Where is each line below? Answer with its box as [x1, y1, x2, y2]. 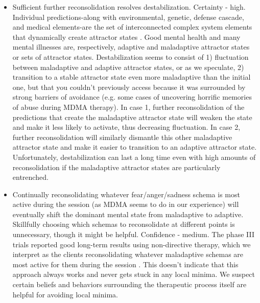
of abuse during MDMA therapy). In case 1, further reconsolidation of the [12, 101, 245, 112]
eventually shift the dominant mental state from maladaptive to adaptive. [12, 208, 244, 219]
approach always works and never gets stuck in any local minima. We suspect [12, 269, 255, 279]
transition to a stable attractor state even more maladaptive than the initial [12, 72, 251, 82]
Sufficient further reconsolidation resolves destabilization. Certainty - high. [12, 2, 246, 12]
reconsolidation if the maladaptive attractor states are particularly [12, 161, 221, 172]
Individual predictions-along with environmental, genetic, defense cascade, [12, 11, 244, 22]
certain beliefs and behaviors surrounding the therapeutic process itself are [12, 279, 247, 290]
